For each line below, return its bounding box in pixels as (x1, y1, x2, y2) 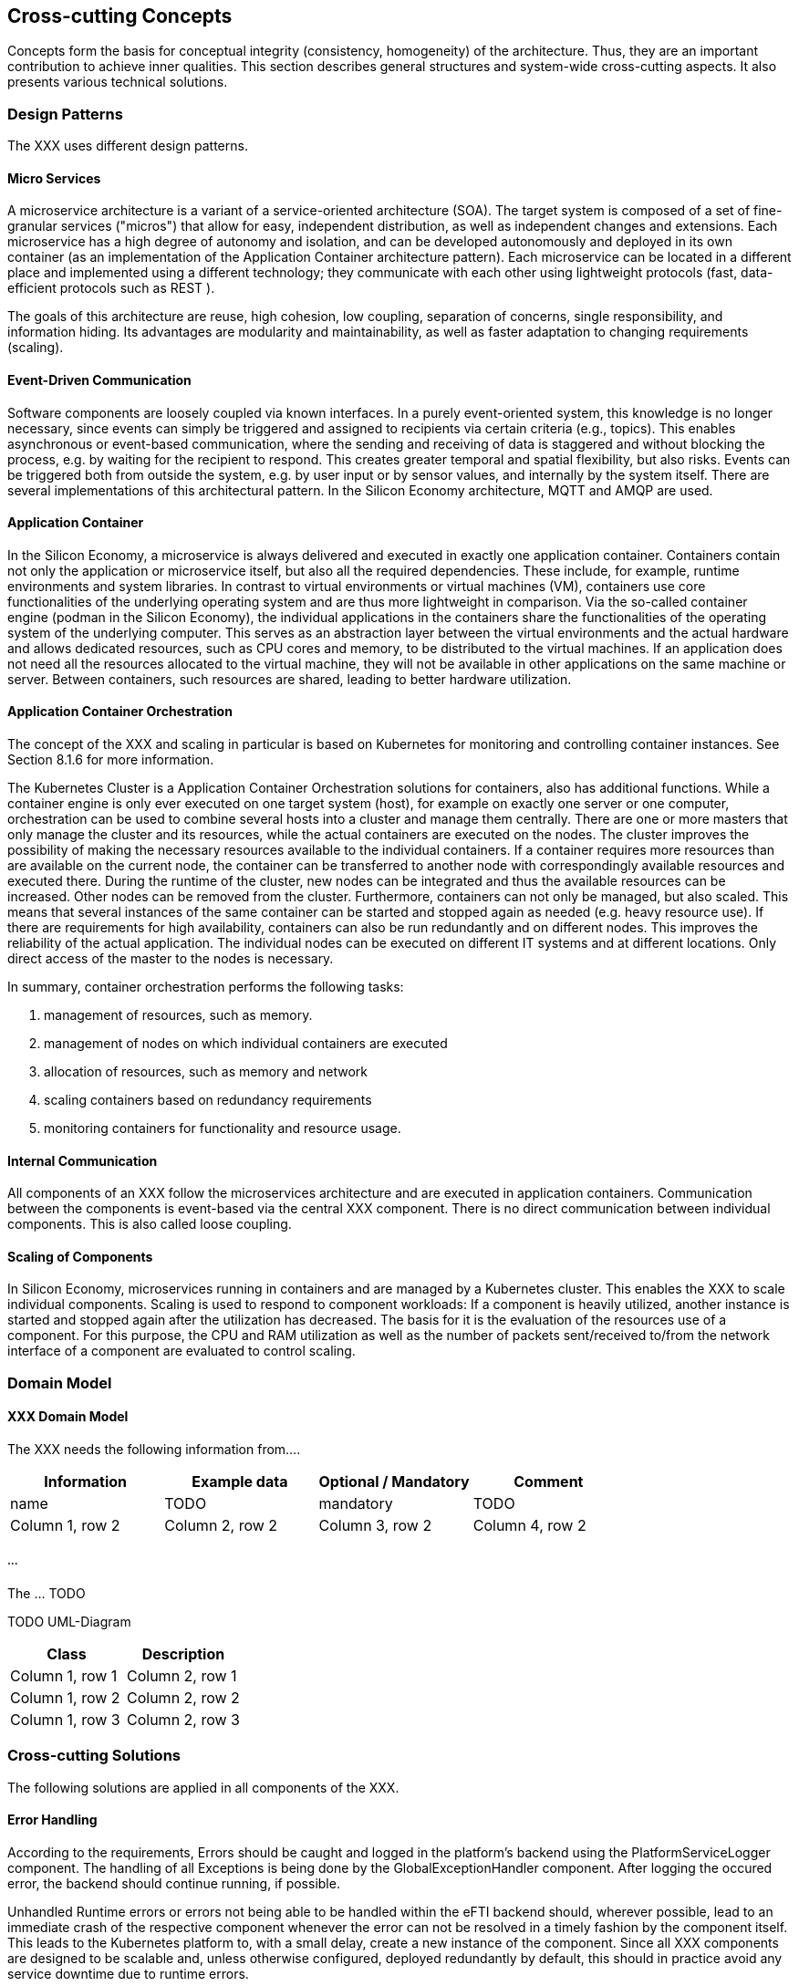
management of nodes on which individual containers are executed (44, 1035, 448, 1052)
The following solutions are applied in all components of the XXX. (7, 1779, 399, 1795)
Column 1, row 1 (10, 1666, 118, 1685)
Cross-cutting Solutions (7, 1746, 181, 1765)
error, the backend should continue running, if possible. (7, 1875, 340, 1891)
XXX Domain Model (7, 1409, 129, 1425)
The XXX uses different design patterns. (7, 138, 248, 154)
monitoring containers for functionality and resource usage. (44, 1120, 401, 1137)
